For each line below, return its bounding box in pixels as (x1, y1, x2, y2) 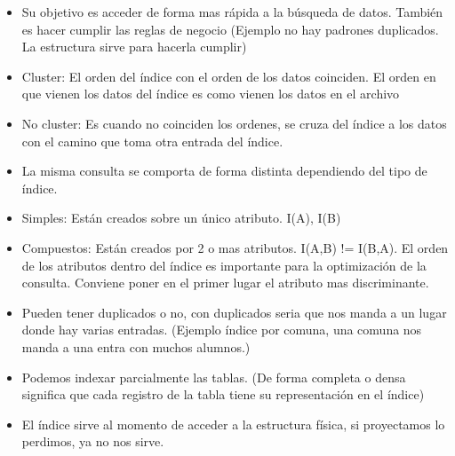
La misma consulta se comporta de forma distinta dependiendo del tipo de (21, 161, 427, 180)
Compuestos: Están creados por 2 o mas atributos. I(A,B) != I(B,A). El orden (21, 238, 449, 256)
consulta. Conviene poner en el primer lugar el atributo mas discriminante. (21, 273, 429, 292)
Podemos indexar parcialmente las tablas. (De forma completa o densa (21, 367, 406, 386)
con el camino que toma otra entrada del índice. (21, 131, 283, 150)
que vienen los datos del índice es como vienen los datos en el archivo (21, 84, 400, 103)
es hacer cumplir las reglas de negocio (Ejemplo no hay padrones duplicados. (21, 20, 439, 38)
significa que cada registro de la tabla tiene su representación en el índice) (21, 385, 425, 404)
